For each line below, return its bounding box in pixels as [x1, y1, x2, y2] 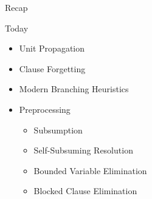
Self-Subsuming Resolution [33, 144, 133, 157]
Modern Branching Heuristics [19, 83, 129, 95]
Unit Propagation [19, 42, 85, 55]
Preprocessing [19, 103, 71, 115]
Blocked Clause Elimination [33, 184, 137, 197]
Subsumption [33, 123, 83, 136]
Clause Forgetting [19, 62, 86, 75]
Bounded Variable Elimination [33, 164, 147, 177]
